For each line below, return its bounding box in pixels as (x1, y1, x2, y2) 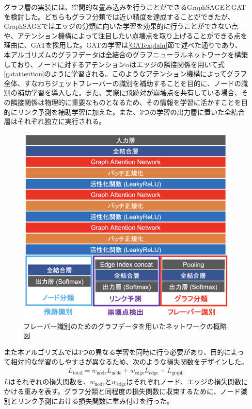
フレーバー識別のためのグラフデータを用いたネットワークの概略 (23, 321, 227, 331)
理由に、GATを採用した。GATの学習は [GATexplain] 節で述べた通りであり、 (4, 40, 242, 50)
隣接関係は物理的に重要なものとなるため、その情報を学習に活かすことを (10, 97, 241, 107)
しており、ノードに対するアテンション (4, 59, 126, 69)
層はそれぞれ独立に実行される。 (4, 116, 106, 126)
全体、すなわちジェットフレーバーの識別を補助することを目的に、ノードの (4, 78, 241, 88)
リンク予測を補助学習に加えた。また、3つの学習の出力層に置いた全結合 (17, 106, 245, 117)
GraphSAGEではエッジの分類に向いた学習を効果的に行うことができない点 (4, 21, 238, 31)
